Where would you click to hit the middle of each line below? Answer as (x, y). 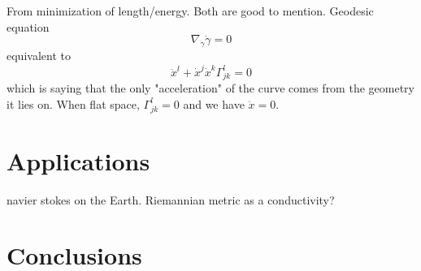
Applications (78, 160)
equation (28, 26)
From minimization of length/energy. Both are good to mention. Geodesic (190, 11)
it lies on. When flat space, (73, 103)
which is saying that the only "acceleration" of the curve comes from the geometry (210, 88)
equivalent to (39, 56)
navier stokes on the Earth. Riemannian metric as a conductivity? (171, 199)
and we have (214, 103)
